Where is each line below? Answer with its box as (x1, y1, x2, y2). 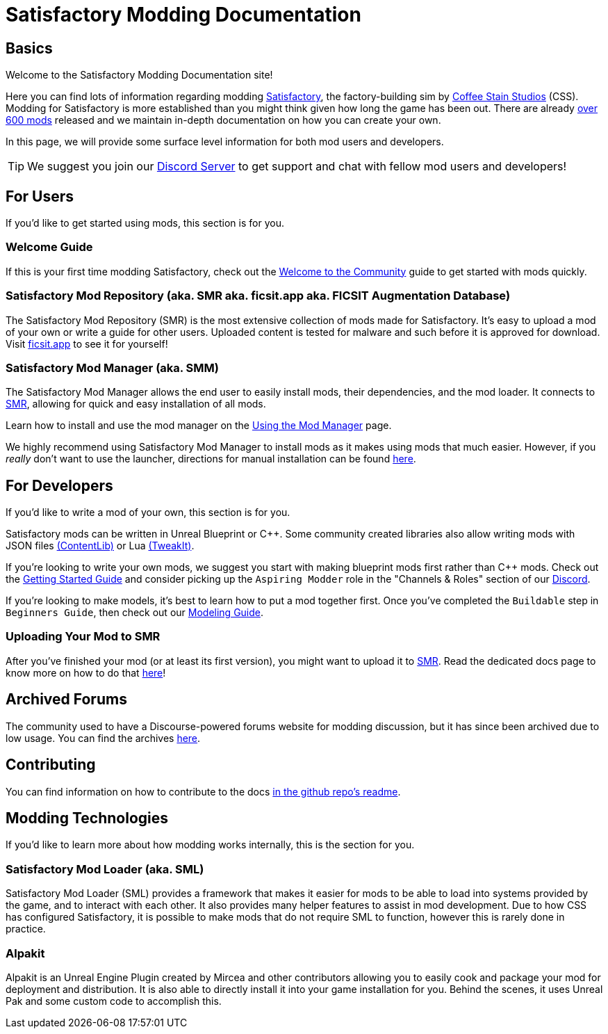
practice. (6, 923, 46, 935)
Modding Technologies (6, 809, 168, 827)
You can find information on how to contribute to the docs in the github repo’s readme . (6, 785, 401, 798)
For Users (6, 187, 74, 205)
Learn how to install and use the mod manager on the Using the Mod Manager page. (6, 419, 392, 432)
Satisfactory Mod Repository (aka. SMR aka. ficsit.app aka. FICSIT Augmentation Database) (6, 289, 511, 303)
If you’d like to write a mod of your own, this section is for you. (6, 506, 290, 519)
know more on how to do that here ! (6, 666, 166, 679)
